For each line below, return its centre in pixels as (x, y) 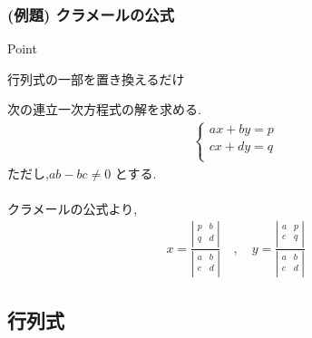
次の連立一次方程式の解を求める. (104, 109)
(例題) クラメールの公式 (91, 14)
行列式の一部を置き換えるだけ (96, 78)
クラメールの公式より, (73, 208)
